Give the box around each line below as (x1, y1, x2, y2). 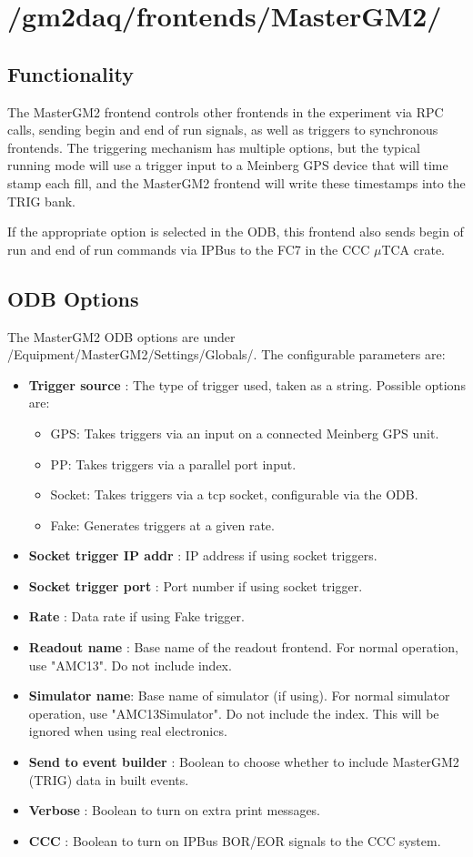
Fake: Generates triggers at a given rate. (50, 515, 275, 534)
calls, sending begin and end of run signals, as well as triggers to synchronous (7, 120, 438, 139)
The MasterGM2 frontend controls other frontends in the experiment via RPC (7, 102, 444, 121)
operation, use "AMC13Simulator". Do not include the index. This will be (28, 703, 439, 722)
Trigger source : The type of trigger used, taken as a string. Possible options (28, 375, 466, 394)
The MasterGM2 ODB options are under (7, 327, 236, 346)
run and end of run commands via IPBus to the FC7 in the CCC (7, 239, 370, 258)
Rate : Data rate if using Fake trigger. (28, 607, 245, 626)
